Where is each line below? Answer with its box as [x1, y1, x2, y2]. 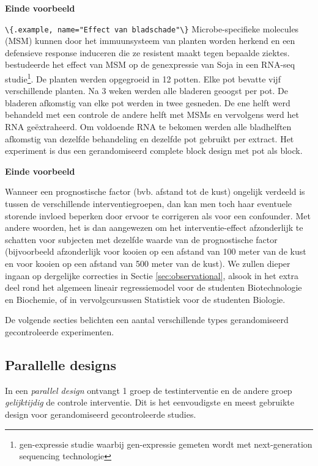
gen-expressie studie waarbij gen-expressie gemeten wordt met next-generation [19, 437, 312, 450]
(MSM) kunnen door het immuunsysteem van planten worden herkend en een [5, 34, 295, 47]
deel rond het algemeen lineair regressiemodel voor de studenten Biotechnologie [5, 281, 302, 294]
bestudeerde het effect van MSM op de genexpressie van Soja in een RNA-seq [5, 58, 295, 71]
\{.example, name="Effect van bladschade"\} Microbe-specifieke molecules [5, 22, 299, 35]
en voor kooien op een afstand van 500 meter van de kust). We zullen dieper [5, 257, 290, 269]
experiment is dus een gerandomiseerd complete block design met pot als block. [5, 144, 303, 157]
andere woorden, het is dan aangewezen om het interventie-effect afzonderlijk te [5, 221, 303, 234]
